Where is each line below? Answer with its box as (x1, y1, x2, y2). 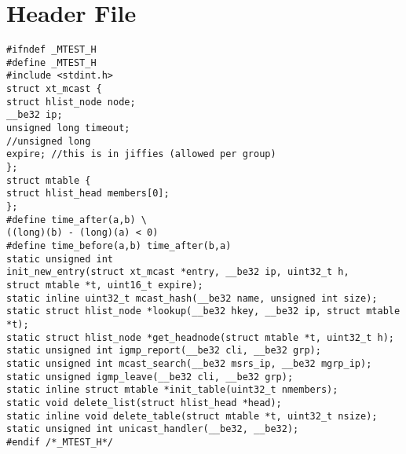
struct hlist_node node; (6, 96, 136, 108)
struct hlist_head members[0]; (6, 188, 170, 200)
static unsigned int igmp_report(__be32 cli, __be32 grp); (6, 345, 321, 357)
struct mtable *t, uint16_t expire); (6, 279, 203, 291)
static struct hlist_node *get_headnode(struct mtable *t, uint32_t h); (6, 331, 394, 343)
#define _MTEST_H (6, 57, 97, 68)
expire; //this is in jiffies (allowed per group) (6, 148, 276, 160)
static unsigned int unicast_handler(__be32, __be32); (6, 423, 299, 435)
